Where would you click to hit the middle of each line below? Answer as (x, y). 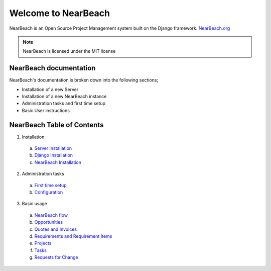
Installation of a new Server (50, 89)
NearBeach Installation (58, 162)
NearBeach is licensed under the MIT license (69, 51)
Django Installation (53, 155)
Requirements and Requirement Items (73, 236)
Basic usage (35, 204)
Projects (43, 243)
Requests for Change (56, 257)
